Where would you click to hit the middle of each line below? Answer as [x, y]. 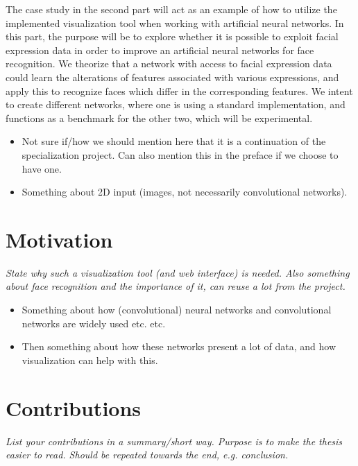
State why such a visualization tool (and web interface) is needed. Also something [178, 272]
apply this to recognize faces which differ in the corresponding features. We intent [179, 90]
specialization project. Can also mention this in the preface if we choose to [180, 154]
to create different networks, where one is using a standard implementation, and [176, 104]
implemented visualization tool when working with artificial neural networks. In [175, 23]
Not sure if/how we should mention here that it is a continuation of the [174, 141]
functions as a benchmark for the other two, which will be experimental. [159, 118]
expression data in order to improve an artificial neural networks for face [160, 50]
